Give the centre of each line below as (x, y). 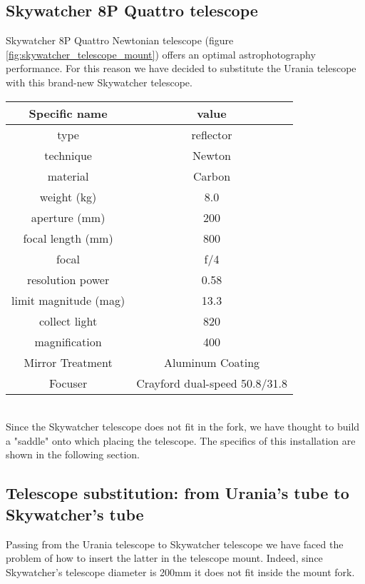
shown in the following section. (73, 454)
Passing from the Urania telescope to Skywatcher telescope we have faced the (175, 544)
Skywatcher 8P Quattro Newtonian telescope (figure (120, 40)
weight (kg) (68, 196)
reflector (212, 134)
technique (68, 155)
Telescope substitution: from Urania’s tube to (178, 493)
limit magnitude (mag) (68, 300)
